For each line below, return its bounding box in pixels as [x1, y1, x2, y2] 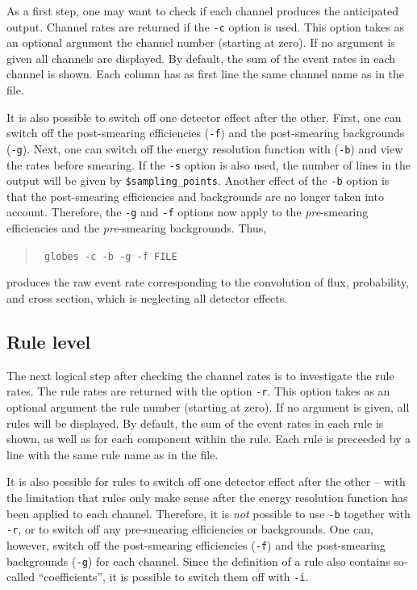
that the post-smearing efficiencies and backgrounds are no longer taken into [6, 187, 384, 204]
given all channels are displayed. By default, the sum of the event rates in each [6, 49, 395, 66]
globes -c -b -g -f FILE [44, 250, 177, 262]
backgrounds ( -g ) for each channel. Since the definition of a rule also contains [6, 552, 390, 569]
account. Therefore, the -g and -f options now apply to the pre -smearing [6, 203, 369, 220]
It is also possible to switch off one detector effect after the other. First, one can [6, 108, 402, 125]
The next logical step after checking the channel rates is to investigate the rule [6, 366, 394, 383]
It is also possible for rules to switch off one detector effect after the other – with [6, 473, 406, 490]
